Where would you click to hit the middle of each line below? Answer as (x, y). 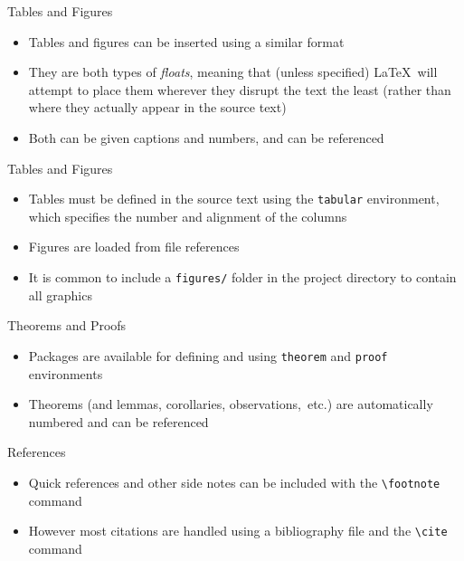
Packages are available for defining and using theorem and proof (208, 355)
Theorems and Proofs (67, 325)
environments (66, 373)
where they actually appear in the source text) (157, 107)
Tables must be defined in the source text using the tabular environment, (234, 199)
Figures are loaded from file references (134, 247)
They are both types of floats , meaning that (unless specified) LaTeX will (233, 72)
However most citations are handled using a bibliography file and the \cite (238, 531)
